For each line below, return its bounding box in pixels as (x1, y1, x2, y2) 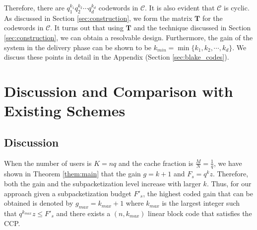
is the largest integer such (162, 198, 240, 208)
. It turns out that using (50, 22, 124, 33)
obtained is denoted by (4, 198, 73, 208)
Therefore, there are (4, 2, 64, 12)
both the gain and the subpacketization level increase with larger (4, 178, 201, 188)
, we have (213, 157, 242, 168)
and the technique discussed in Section (133, 22, 251, 33)
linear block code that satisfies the (148, 208, 252, 218)
